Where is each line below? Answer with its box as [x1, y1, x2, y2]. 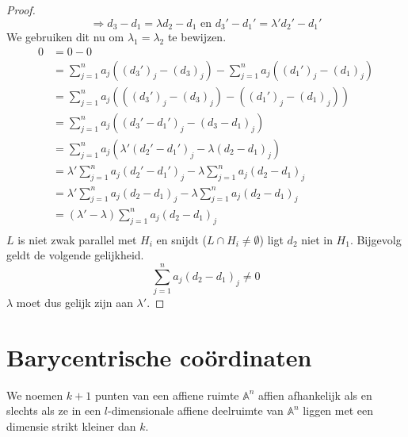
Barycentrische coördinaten [6, 340, 312, 373]
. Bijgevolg [349, 231, 402, 247]
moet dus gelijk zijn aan [16, 294, 133, 311]
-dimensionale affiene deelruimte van [108, 402, 284, 419]
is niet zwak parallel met [17, 231, 137, 247]
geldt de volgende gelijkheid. [6, 247, 144, 263]
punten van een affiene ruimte [94, 386, 239, 403]
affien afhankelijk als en [258, 386, 372, 403]
